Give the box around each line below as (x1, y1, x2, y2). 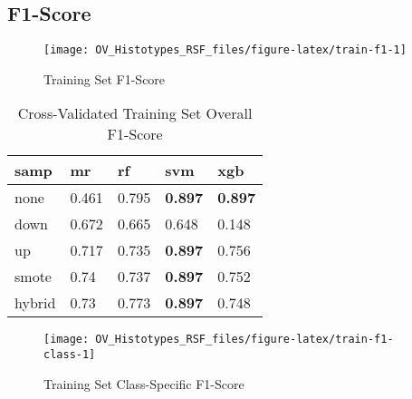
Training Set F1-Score (43, 69, 166, 88)
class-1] (43, 348, 96, 362)
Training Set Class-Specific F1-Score (43, 374, 244, 393)
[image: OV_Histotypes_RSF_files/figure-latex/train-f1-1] (43, 44, 407, 57)
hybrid (14, 292, 56, 314)
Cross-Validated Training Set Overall (17, 102, 253, 124)
